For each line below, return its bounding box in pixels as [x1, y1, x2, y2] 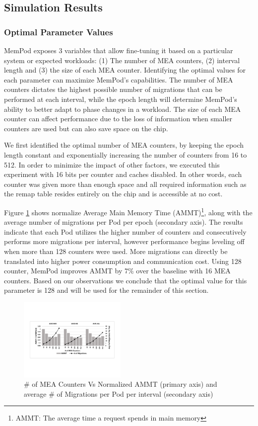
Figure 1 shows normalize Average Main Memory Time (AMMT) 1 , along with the [4, 205, 253, 217]
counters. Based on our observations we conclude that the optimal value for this [4, 275, 247, 285]
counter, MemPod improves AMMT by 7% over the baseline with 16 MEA [4, 265, 231, 276]
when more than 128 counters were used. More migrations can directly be [4, 246, 228, 256]
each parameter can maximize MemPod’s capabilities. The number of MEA [4, 74, 233, 85]
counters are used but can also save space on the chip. [4, 123, 168, 133]
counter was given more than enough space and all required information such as [4, 178, 247, 189]
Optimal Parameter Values [4, 25, 113, 38]
